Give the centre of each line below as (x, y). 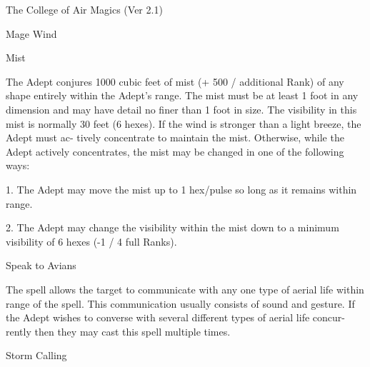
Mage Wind (31, 33)
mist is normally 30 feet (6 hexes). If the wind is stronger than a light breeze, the (184, 123)
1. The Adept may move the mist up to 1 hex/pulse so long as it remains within (181, 189)
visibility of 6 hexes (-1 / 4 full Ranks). (91, 241)
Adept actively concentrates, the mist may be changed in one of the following (175, 151)
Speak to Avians (41, 265)
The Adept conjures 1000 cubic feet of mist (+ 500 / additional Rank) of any (175, 81)
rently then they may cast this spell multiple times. (118, 331)
